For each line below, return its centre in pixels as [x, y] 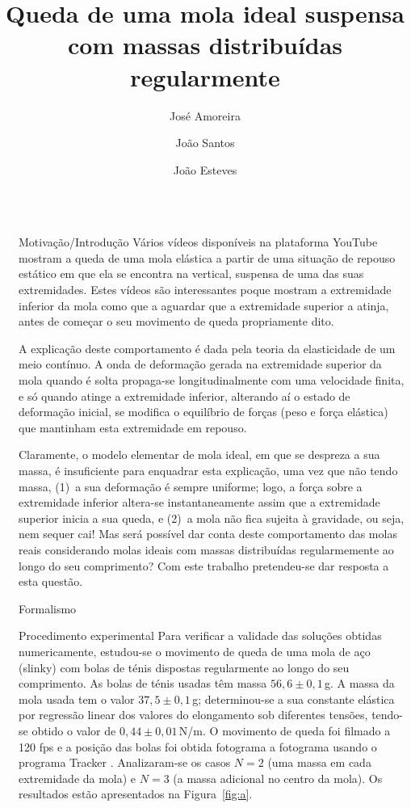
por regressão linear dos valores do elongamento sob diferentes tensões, [193, 715]
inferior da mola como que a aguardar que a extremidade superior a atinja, [204, 305]
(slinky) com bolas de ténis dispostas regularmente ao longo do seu [184, 667]
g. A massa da [359, 683]
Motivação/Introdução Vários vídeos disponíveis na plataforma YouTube [198, 242]
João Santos [205, 143]
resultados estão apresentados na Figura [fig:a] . [136, 794]
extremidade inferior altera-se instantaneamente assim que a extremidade [199, 502]
